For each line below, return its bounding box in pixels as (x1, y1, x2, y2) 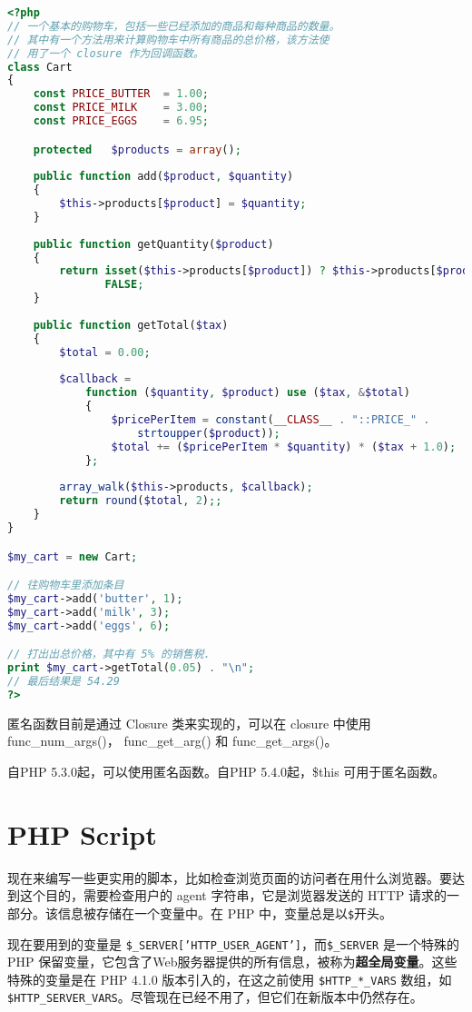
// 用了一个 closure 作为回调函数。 (7, 46, 204, 60)
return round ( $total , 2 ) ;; (59, 494, 222, 508)
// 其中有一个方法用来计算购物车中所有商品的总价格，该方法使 (7, 33, 329, 46)
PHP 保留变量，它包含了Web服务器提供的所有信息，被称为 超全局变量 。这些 (7, 952, 457, 971)
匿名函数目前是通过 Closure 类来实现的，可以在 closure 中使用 (7, 713, 371, 732)
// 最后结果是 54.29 (7, 675, 120, 688)
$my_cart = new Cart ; (7, 550, 138, 563)
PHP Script (7, 815, 157, 852)
